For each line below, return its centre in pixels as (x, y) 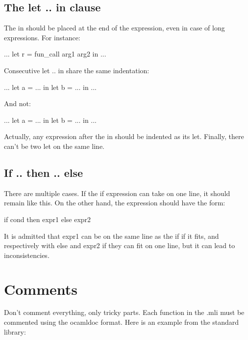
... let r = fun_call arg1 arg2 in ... (55, 54)
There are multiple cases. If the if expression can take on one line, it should (117, 193)
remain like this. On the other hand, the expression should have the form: (115, 203)
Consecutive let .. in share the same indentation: (77, 70)
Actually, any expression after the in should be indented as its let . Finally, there (124, 136)
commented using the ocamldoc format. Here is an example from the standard (122, 322)
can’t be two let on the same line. (54, 146)
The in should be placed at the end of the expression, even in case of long (114, 28)
